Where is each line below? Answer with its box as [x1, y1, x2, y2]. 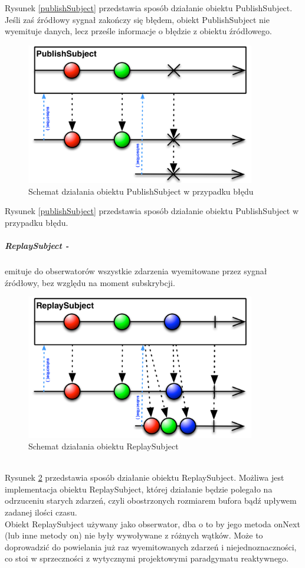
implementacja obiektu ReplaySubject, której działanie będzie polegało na [5, 482, 273, 495]
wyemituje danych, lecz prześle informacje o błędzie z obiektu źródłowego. [5, 25, 272, 37]
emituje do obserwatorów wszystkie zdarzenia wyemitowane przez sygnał [5, 265, 267, 277]
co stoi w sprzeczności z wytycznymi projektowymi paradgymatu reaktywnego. [5, 552, 289, 564]
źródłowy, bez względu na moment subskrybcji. [5, 276, 175, 288]
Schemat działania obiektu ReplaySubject [28, 440, 179, 452]
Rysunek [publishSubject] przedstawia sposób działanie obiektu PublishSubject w [5, 205, 299, 217]
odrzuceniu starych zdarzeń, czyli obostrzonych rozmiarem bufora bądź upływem [5, 494, 297, 507]
